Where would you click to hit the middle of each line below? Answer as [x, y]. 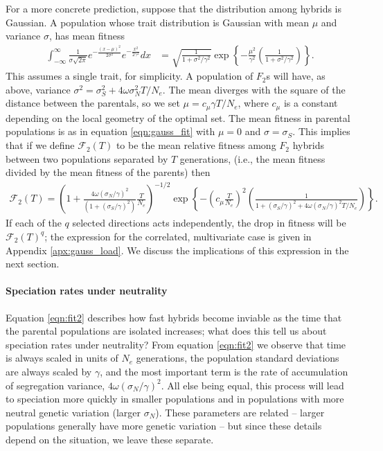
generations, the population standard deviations [238, 358]
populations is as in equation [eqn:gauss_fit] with [110, 131]
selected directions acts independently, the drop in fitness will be [209, 223]
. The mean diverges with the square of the [254, 89]
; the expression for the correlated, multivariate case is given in [178, 236]
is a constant [311, 103]
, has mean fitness [87, 36]
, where [253, 103]
